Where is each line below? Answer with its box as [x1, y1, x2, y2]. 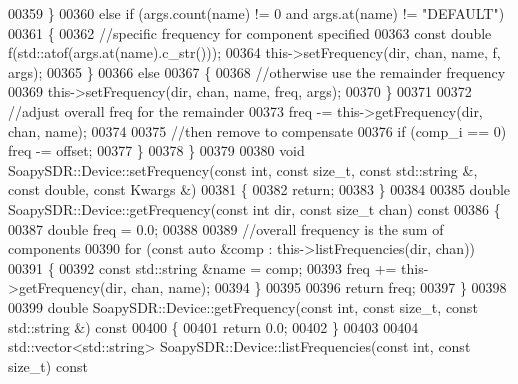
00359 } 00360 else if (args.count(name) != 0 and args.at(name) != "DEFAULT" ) [8, 3, 505, 23]
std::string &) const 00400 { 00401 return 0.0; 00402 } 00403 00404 [8, 316, 419, 337]
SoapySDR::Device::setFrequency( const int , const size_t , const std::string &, [8, 159, 478, 180]
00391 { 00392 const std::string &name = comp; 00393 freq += [8, 257, 397, 278]
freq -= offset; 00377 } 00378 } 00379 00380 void [8, 140, 305, 161]
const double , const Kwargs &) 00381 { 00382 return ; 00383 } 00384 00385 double [8, 179, 511, 200]
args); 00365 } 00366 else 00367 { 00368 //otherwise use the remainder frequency [8, 61, 506, 82]
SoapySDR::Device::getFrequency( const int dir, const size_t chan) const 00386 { [8, 198, 501, 219]
